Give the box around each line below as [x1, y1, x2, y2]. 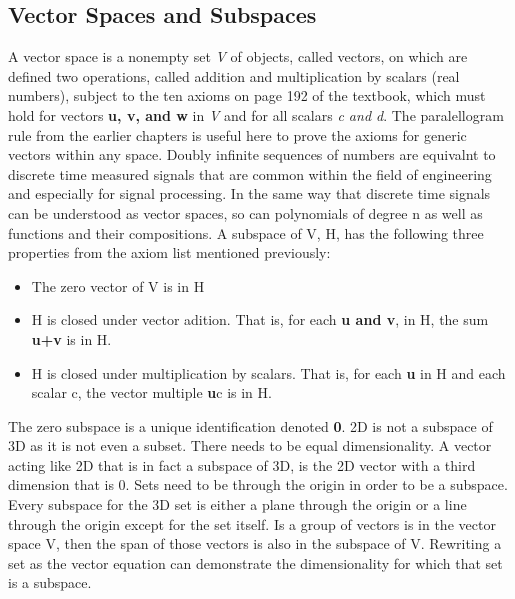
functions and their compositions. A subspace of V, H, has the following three [8, 222, 484, 243]
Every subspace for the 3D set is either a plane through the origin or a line [8, 494, 467, 515]
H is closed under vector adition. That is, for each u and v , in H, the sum [31, 309, 489, 330]
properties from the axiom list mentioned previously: [8, 242, 331, 263]
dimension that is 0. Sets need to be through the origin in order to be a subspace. [8, 474, 508, 495]
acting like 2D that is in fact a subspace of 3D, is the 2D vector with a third [8, 454, 476, 475]
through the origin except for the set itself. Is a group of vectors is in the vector [8, 513, 496, 534]
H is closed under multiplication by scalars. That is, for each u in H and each [31, 362, 506, 383]
